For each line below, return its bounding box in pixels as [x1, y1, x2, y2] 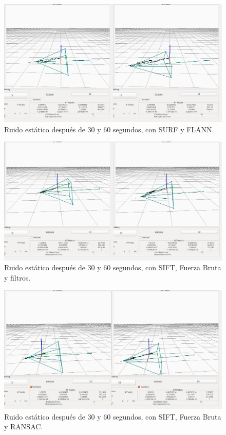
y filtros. [4, 272, 31, 283]
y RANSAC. [4, 421, 43, 432]
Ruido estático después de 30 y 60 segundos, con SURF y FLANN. [4, 124, 214, 134]
